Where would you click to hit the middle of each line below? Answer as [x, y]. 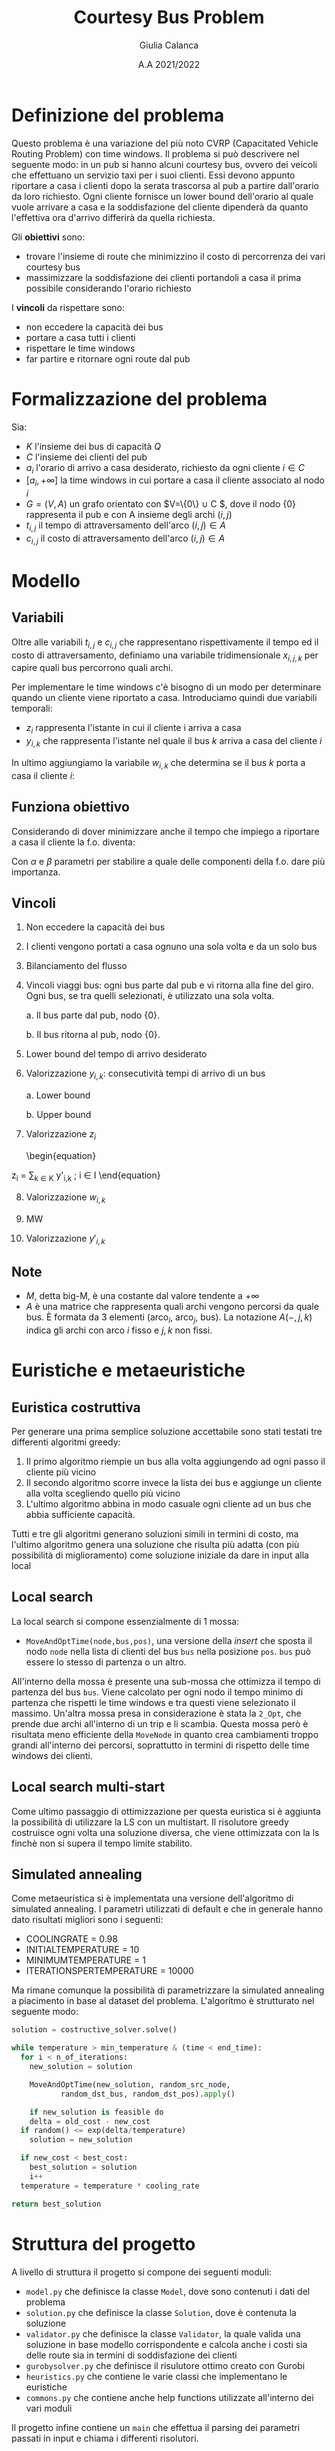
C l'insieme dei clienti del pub [86, 457]
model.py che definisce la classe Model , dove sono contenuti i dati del [168, 2291]
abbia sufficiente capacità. [80, 1515]
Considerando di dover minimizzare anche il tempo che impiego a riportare [165, 831]
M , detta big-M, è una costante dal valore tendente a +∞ [142, 1296]
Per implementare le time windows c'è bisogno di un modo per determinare [166, 687]
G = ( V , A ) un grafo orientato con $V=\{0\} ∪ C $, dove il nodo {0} [161, 504]
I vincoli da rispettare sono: [68, 307]
